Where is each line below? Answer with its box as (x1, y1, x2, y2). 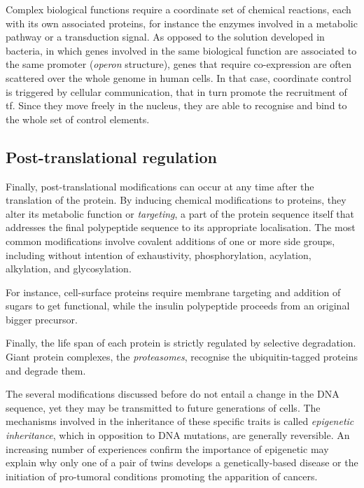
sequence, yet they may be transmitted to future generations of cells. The (6, 400, 321, 414)
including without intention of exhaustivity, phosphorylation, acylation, (6, 247, 311, 262)
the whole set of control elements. (6, 111, 150, 126)
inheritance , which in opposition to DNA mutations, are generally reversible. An (6, 428, 350, 442)
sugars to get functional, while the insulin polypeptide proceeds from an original (6, 298, 350, 313)
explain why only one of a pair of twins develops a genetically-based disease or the (6, 455, 358, 470)
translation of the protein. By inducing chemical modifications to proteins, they (6, 193, 346, 207)
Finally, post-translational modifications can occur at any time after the (6, 179, 314, 193)
